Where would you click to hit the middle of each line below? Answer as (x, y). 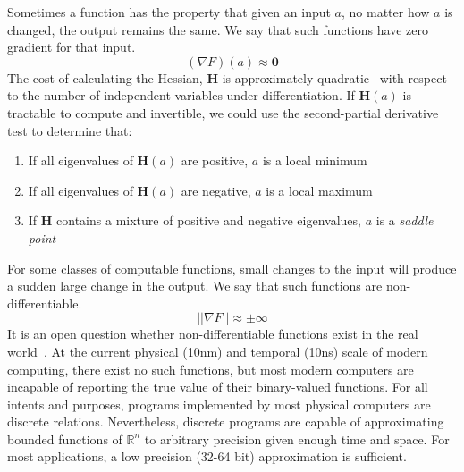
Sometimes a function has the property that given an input (169, 12)
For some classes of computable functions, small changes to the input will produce (232, 268)
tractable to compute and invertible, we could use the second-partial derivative (223, 112)
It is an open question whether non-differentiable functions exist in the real (213, 334)
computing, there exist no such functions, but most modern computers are (211, 369)
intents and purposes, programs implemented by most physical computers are (219, 404)
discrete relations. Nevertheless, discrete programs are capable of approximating (226, 421)
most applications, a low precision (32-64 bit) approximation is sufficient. (207, 456)
